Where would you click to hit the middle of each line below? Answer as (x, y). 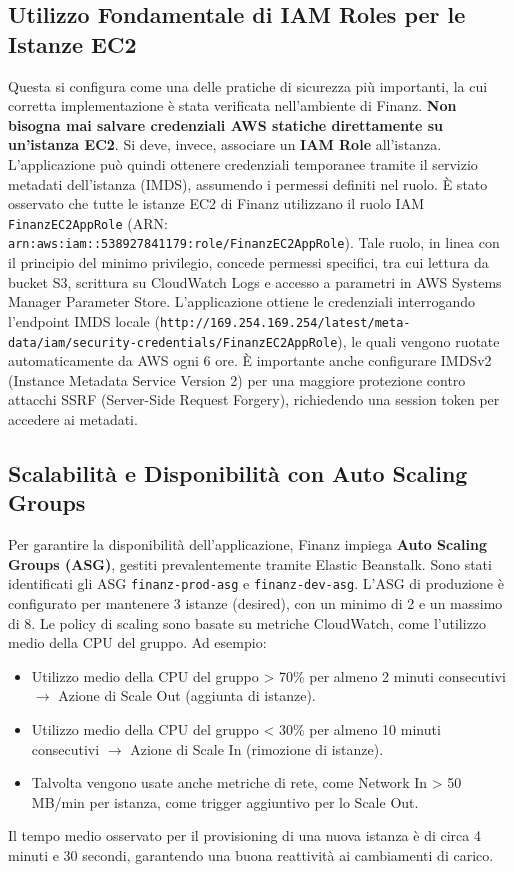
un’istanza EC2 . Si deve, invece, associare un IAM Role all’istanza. (225, 144)
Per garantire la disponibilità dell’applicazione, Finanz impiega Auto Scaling (247, 544)
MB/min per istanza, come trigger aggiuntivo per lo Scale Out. (225, 801)
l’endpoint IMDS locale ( (84, 320)
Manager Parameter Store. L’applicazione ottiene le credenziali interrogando (241, 301)
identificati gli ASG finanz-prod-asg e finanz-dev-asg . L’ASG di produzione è (256, 583)
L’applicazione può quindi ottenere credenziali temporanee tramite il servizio (243, 163)
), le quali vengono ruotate (418, 340)
